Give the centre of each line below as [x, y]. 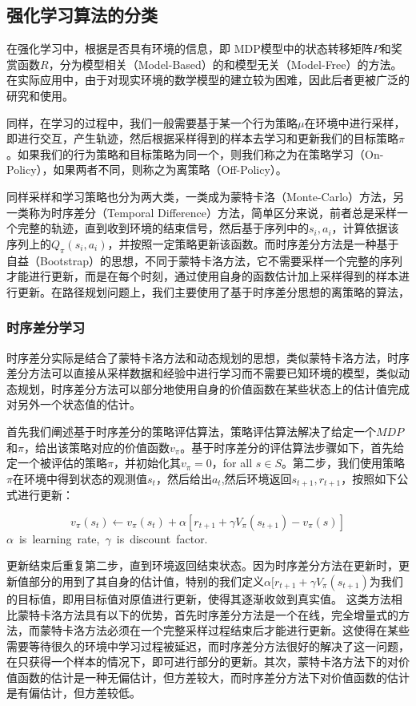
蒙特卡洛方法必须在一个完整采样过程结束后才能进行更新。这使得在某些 [224, 630]
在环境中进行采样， [355, 122]
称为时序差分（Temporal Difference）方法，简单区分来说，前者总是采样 [212, 212]
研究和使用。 [40, 95]
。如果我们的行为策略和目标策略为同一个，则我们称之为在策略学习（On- [195, 153]
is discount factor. [162, 538]
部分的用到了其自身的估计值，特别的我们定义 [146, 581]
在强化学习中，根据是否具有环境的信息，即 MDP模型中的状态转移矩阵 [190, 48]
